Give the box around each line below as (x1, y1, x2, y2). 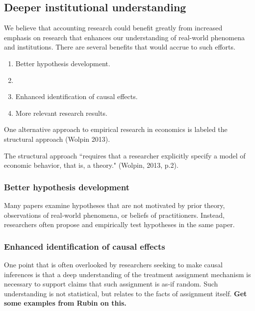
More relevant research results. (15, 107, 107, 118)
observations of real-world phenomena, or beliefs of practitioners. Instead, (4, 209, 225, 220)
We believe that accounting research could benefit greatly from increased (4, 23, 223, 33)
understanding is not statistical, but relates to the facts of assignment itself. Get (4, 288, 247, 298)
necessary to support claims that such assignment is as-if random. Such (4, 279, 218, 289)
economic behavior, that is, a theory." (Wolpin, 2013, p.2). (4, 160, 178, 170)
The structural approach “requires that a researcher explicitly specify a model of (4, 150, 246, 160)
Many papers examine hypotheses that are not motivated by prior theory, (4, 200, 225, 210)
